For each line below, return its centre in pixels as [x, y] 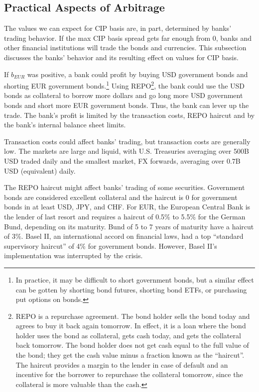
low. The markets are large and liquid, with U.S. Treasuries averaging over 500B [127, 151]
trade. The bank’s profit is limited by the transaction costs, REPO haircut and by [129, 115]
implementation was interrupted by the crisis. [73, 255]
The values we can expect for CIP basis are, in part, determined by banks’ [118, 28]
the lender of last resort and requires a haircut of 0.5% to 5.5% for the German [125, 216]
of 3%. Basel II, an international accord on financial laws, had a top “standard [124, 236]
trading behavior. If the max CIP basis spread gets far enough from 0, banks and [128, 38]
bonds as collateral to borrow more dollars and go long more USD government [124, 95]
